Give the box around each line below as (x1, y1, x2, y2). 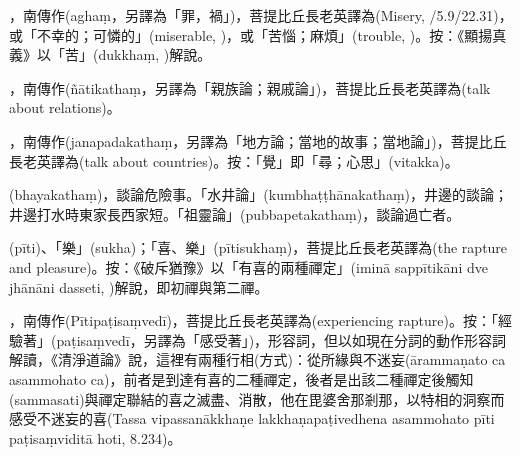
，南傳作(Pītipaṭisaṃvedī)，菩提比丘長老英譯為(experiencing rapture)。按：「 (9, 310, 498, 331)
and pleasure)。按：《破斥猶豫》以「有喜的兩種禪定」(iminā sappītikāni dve (9, 256, 488, 277)
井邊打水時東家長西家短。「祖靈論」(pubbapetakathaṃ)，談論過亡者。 (9, 203, 461, 224)
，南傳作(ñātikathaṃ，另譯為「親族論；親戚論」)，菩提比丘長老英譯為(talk (9, 77, 491, 98)
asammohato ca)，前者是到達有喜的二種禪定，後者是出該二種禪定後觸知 (9, 368, 474, 389)
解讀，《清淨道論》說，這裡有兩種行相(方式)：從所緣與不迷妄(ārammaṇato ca (9, 349, 506, 370)
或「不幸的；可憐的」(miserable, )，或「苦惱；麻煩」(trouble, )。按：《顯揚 (9, 24, 493, 45)
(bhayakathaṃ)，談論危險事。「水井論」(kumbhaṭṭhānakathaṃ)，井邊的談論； (9, 184, 508, 205)
